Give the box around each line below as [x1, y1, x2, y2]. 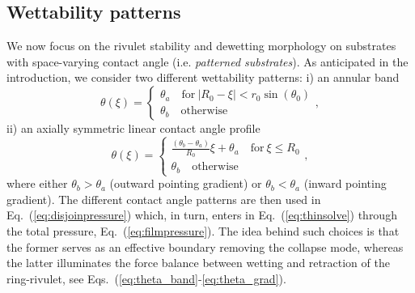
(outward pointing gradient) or [109, 175, 262, 192]
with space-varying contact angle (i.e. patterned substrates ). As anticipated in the [6, 53, 409, 70]
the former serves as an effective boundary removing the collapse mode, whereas [6, 238, 404, 255]
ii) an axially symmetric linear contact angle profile [6, 119, 260, 136]
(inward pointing [303, 175, 387, 192]
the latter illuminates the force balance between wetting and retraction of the [6, 254, 390, 271]
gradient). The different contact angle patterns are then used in [6, 190, 321, 207]
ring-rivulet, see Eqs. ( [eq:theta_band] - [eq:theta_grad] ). [6, 270, 286, 287]
